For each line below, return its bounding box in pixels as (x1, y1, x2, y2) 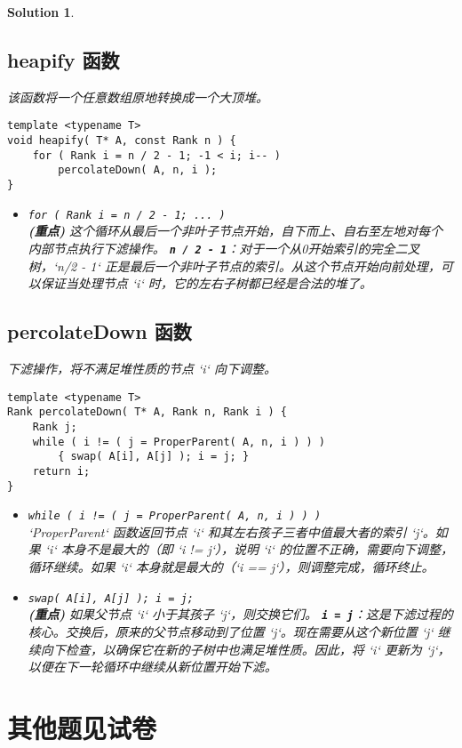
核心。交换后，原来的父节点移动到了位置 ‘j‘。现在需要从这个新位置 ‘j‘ (28, 622, 434, 640)
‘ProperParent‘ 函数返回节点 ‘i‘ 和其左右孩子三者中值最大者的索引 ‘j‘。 (28, 522, 435, 541)
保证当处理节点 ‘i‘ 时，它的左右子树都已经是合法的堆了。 (40, 274, 372, 293)
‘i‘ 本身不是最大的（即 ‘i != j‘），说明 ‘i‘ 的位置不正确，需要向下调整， (44, 540, 453, 559)
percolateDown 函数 (7, 318, 192, 345)
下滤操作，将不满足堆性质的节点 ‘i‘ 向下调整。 (7, 358, 276, 377)
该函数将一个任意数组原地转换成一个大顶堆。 (7, 87, 268, 106)
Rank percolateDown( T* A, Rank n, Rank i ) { (7, 406, 287, 419)
